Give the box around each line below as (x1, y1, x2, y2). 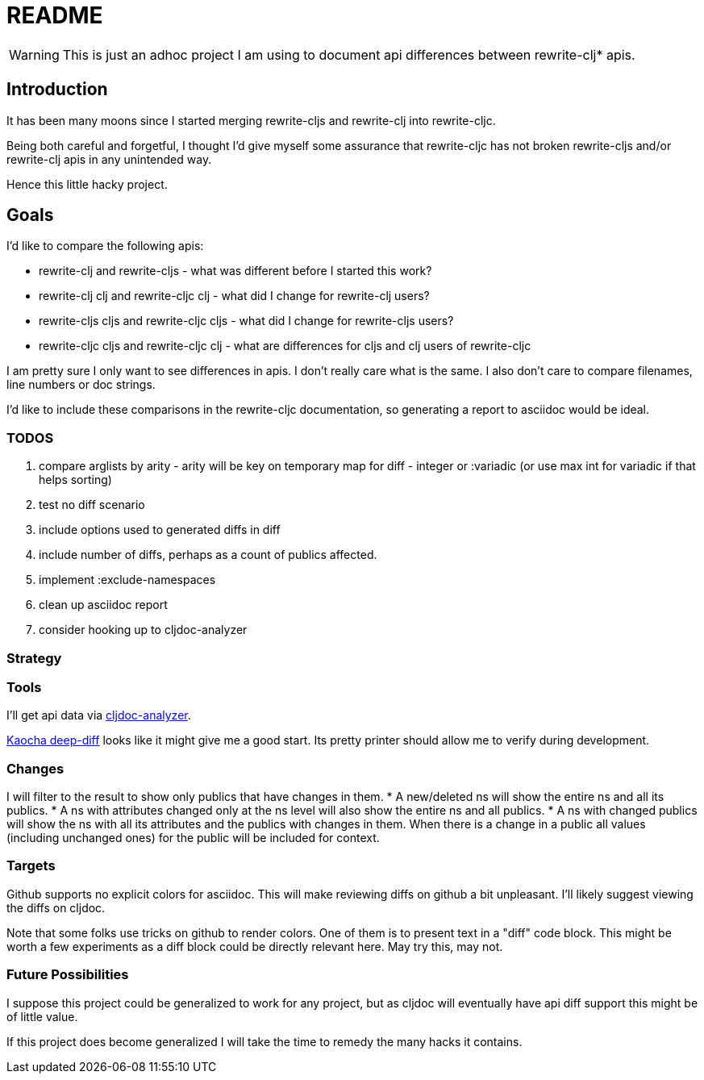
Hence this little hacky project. (6, 177, 168, 191)
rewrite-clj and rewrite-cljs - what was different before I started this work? (39, 264, 432, 278)
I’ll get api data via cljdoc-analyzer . (6, 708, 191, 723)
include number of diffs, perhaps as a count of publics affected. (39, 548, 377, 562)
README (6, 2, 103, 29)
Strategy (6, 649, 62, 666)
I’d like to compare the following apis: (6, 239, 204, 253)
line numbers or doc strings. (6, 377, 156, 392)
